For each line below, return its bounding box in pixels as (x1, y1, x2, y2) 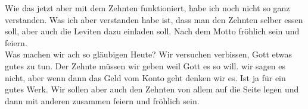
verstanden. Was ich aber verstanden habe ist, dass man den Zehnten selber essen (5, 13, 303, 25)
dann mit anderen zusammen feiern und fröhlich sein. (5, 94, 200, 107)
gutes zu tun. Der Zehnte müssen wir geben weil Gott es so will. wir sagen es (5, 59, 286, 72)
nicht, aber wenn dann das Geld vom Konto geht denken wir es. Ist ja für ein (5, 71, 286, 84)
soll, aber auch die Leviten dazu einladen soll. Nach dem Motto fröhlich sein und (5, 25, 300, 37)
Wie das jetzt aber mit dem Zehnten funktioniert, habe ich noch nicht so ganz (5, 2, 290, 14)
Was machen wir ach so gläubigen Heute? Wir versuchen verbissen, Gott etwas (5, 48, 293, 60)
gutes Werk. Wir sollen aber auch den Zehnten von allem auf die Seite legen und (5, 83, 299, 95)
